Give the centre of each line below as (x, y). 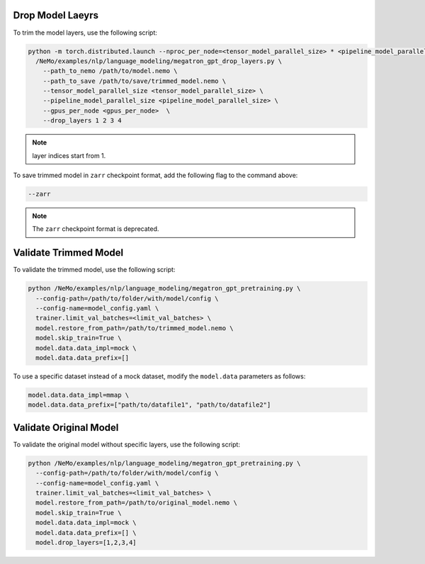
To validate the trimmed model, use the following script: (94, 270)
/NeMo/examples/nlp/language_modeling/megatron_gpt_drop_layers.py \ (159, 61)
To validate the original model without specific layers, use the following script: (127, 444)
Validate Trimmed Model (68, 253)
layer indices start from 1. (69, 155)
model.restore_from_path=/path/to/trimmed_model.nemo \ (135, 328)
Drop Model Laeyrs (56, 15)
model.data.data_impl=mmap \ (79, 395)
